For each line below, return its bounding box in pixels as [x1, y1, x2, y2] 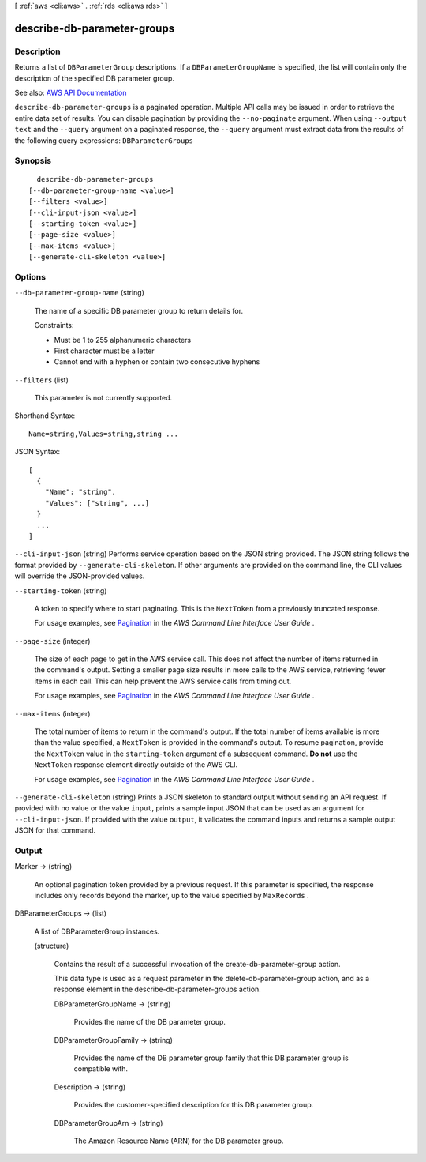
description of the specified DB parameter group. [14, 73, 175, 83]
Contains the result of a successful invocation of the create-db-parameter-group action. [54, 959, 341, 968]
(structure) [34, 941, 69, 951]
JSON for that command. [14, 825, 96, 835]
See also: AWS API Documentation [14, 88, 127, 97]
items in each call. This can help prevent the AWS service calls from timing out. [34, 676, 292, 686]
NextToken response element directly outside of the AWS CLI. [34, 760, 238, 769]
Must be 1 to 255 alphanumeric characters [54, 335, 192, 344]
